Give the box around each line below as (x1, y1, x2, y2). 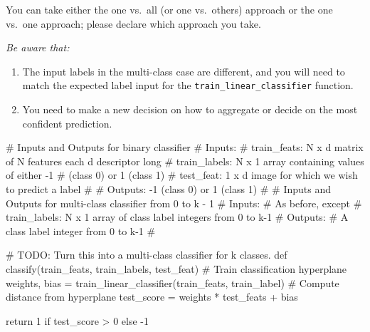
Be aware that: (6, 40, 70, 55)
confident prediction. (22, 115, 112, 130)
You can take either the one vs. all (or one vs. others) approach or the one (6, 2, 333, 16)
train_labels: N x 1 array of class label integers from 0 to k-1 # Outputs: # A (6, 209, 349, 224)
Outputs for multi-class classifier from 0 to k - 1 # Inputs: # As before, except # (6, 195, 362, 210)
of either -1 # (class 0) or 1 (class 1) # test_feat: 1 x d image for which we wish (6, 167, 358, 182)
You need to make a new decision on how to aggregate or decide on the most (22, 102, 358, 117)
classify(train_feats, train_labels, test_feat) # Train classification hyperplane (6, 261, 347, 276)
